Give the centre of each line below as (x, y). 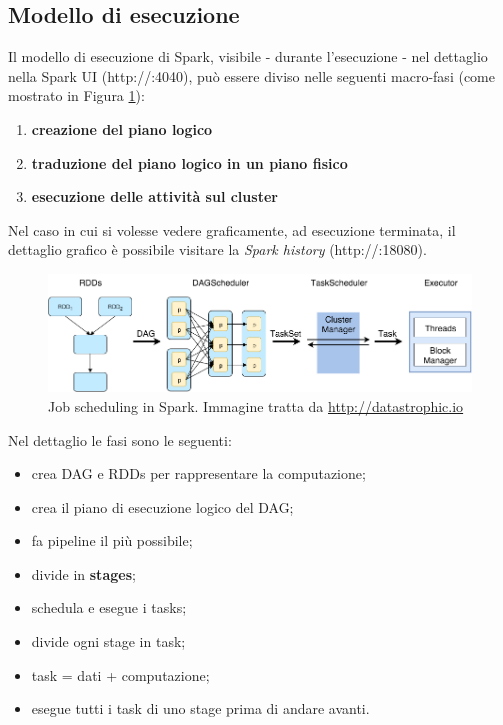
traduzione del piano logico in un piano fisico (189, 162)
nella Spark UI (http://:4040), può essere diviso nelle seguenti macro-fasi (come (251, 75)
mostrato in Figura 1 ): (76, 95)
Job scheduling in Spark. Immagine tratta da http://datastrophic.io (256, 405)
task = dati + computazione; (120, 674)
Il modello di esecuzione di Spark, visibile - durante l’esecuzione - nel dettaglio (248, 56)
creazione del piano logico (122, 128)
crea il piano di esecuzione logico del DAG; (162, 506)
